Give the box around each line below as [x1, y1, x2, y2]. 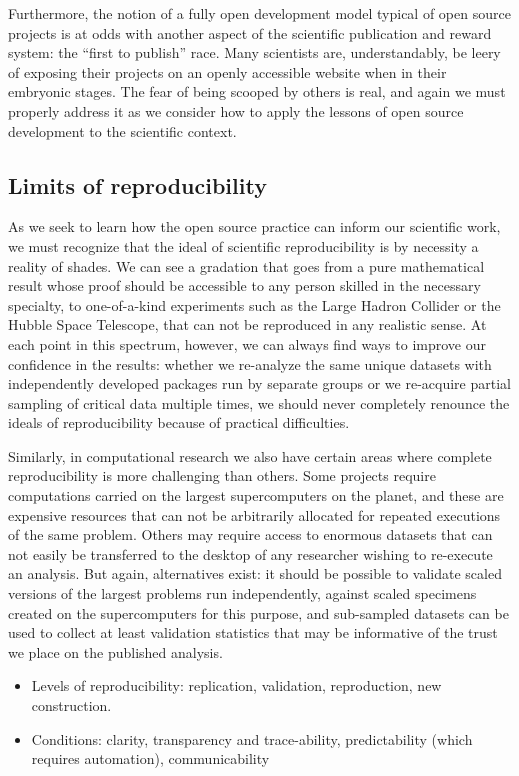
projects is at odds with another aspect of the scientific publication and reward [8, 22, 492, 43]
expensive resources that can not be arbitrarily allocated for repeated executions [8, 504, 501, 525]
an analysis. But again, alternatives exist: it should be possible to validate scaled [8, 563, 502, 584]
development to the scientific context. [8, 120, 237, 141]
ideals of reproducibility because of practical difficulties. [8, 412, 350, 433]
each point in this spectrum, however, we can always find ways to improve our [8, 333, 486, 354]
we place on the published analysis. [8, 641, 223, 662]
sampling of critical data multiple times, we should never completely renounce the [8, 392, 510, 413]
